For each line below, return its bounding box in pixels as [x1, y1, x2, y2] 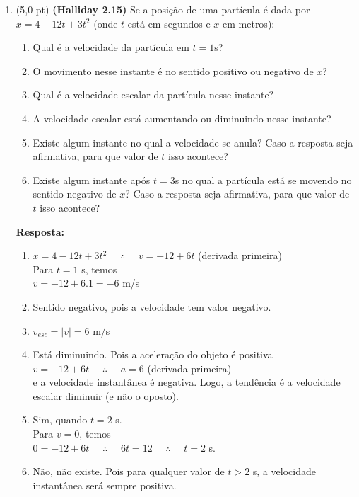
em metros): [223, 16, 275, 30]
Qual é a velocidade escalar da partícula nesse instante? [33, 87, 274, 102]
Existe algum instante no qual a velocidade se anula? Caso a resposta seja [33, 135, 353, 149]
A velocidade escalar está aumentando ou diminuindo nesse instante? [33, 110, 331, 125]
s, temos [81, 261, 117, 276]
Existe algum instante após [33, 172, 151, 187]
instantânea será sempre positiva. [33, 477, 177, 492]
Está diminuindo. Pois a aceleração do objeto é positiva [33, 347, 273, 362]
